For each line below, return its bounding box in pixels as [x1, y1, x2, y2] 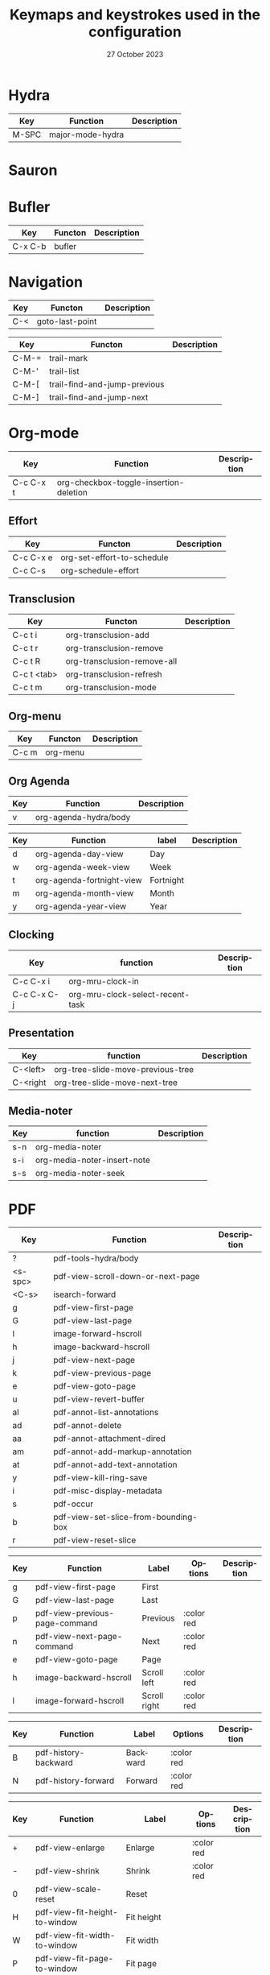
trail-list [49, 365, 80, 376]
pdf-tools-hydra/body [53, 1252, 139, 1264]
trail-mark [49, 352, 88, 363]
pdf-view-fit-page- [35, 1953, 114, 1965]
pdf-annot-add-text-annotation [53, 1460, 178, 1471]
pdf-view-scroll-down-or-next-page [53, 1271, 200, 1282]
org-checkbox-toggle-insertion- [56, 477, 185, 488]
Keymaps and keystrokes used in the [9, 6, 261, 24]
